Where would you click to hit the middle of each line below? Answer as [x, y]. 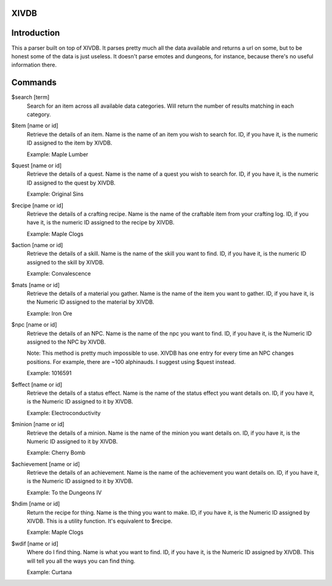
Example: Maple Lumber [57, 154]
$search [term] [30, 97]
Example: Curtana [49, 572]
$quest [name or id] [37, 165]
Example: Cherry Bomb [56, 453]
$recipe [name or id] [38, 205]
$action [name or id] [37, 245]
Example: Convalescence [59, 274]
